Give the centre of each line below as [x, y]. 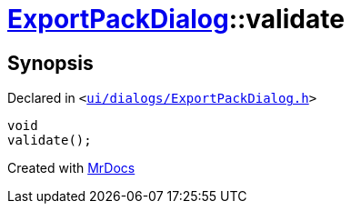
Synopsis [50, 63]
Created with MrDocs [71, 168]
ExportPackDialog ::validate [176, 19]
